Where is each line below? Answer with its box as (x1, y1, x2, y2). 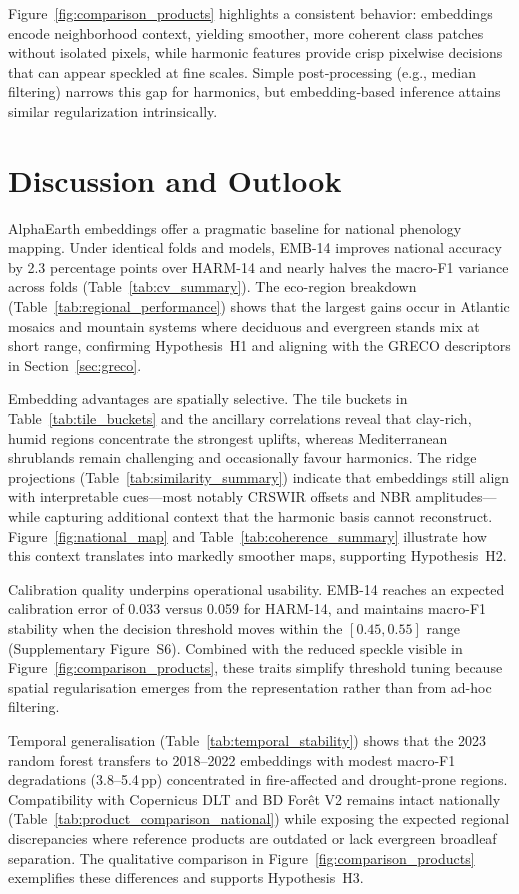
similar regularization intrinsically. (8, 100, 218, 121)
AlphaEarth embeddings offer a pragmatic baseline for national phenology (8, 217, 462, 238)
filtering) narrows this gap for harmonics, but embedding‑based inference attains (8, 81, 501, 102)
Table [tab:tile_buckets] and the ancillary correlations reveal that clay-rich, (8, 408, 472, 429)
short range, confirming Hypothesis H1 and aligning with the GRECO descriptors (8, 335, 511, 356)
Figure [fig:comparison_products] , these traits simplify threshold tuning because (8, 657, 503, 678)
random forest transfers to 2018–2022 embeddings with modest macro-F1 (8, 749, 456, 770)
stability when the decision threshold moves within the (8, 617, 343, 638)
